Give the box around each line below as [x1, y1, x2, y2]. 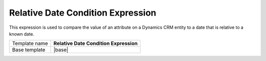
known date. [9, 31, 34, 37]
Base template [12, 46, 45, 53]
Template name [12, 40, 48, 47]
